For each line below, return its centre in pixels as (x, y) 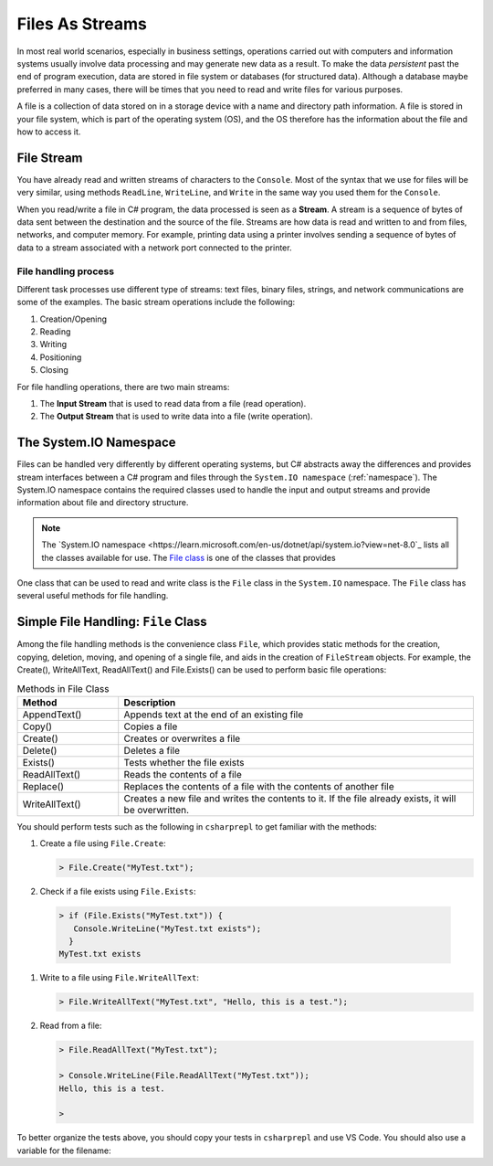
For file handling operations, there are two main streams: (123, 387)
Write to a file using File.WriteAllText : (120, 978)
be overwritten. (157, 810)
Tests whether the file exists (184, 762)
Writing (53, 344)
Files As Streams (82, 24)
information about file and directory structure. (103, 503)
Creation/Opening (73, 319)
